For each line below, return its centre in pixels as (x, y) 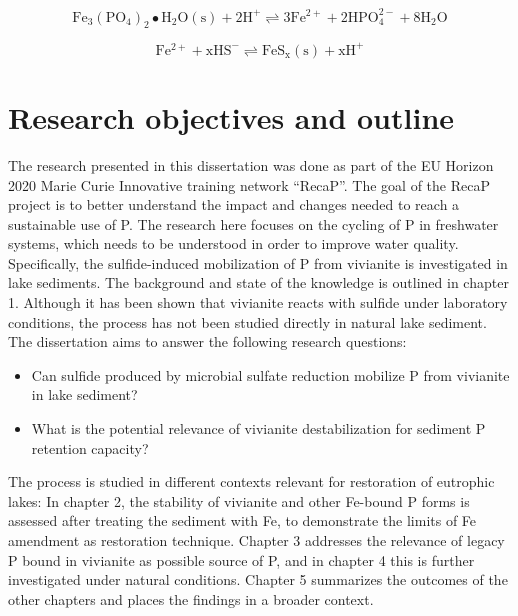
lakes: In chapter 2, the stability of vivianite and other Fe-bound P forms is (239, 500)
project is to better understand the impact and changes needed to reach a (234, 204)
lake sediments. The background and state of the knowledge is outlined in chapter (258, 282)
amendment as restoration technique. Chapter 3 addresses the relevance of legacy (256, 540)
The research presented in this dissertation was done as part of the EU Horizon (251, 164)
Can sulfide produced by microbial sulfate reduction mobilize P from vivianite (270, 374)
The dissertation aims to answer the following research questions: (207, 341)
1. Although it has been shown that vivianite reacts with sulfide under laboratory (258, 302)
